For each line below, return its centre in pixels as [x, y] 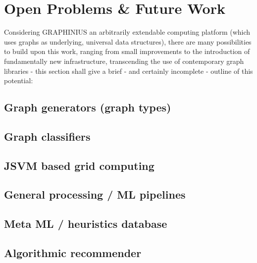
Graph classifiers [47, 136]
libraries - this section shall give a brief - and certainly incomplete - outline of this [128, 71]
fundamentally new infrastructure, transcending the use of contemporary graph [124, 61]
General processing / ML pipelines [95, 194]
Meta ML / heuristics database [86, 224]
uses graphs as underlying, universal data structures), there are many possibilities [128, 41]
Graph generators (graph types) [88, 107]
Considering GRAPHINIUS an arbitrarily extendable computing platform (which [127, 32]
